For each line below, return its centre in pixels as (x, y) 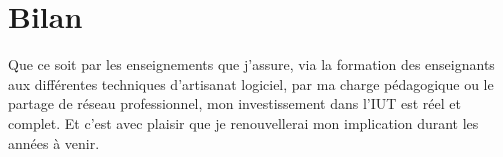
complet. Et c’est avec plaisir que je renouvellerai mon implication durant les (243, 122)
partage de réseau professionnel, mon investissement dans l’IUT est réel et (234, 103)
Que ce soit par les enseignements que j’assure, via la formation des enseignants (251, 64)
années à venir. (54, 142)
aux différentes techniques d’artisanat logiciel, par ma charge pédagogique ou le (251, 83)
